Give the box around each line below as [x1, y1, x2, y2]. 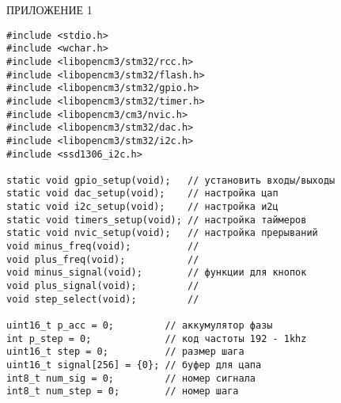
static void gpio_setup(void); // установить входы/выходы [6, 174, 335, 186]
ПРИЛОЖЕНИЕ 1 [6, 2, 93, 17]
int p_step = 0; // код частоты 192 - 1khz [6, 333, 307, 344]
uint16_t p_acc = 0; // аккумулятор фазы [6, 320, 273, 332]
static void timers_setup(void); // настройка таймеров [6, 214, 307, 226]
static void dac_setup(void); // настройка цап [6, 188, 278, 200]
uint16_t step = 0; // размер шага [6, 346, 244, 358]
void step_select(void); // [6, 293, 199, 305]
